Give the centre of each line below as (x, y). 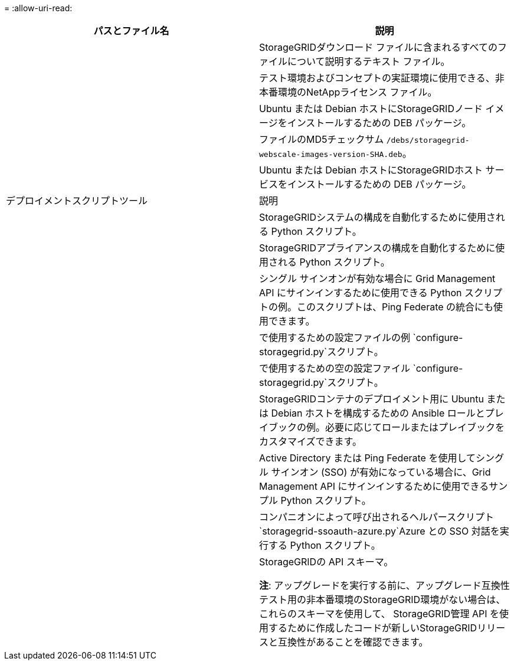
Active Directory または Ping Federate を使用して (367, 458)
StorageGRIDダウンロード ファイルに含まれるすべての (378, 47)
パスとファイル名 (131, 31)
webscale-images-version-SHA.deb (331, 154)
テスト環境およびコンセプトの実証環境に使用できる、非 (382, 78)
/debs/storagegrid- (428, 140)
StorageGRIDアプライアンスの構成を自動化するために (377, 248)
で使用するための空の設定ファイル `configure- (361, 368)
